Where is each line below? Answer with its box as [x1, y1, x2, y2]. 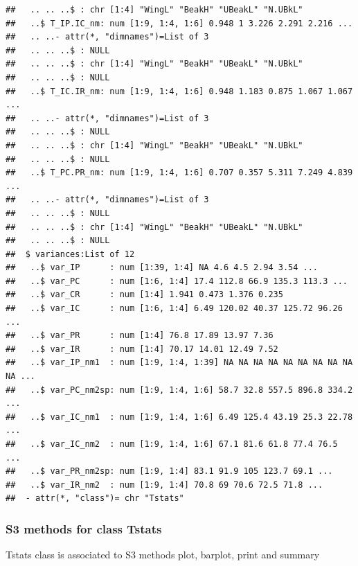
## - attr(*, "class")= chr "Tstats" [6, 493, 184, 504]
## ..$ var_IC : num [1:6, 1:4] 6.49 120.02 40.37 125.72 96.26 [6, 303, 343, 314]
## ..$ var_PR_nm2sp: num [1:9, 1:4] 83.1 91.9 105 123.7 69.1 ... [6, 466, 333, 477]
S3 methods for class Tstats [6, 520, 162, 537]
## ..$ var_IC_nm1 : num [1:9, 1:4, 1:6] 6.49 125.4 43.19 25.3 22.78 [6, 412, 353, 422]
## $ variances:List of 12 [6, 249, 135, 259]
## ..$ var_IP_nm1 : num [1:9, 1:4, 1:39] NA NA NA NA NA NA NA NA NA [6, 357, 353, 368]
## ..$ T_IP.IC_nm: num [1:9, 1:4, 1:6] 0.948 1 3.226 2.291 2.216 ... [6, 18, 353, 28]
